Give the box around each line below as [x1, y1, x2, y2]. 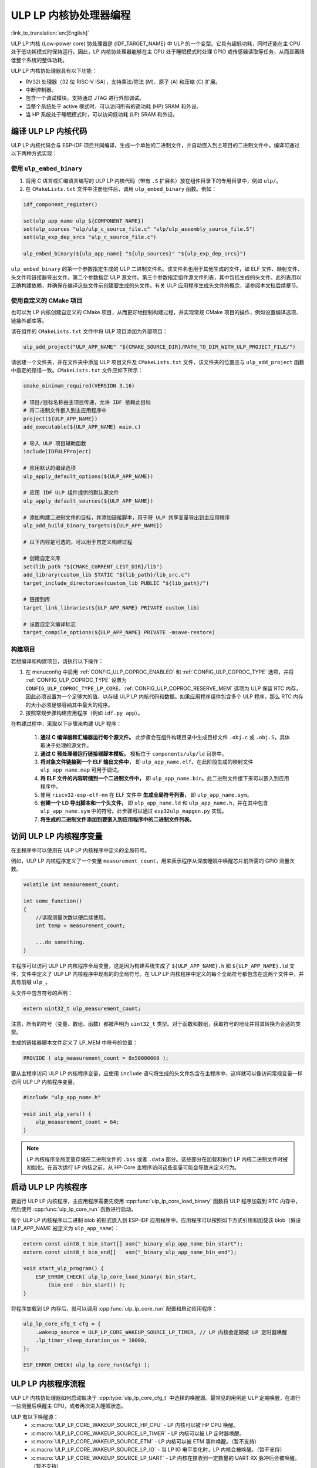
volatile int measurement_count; [23, 881, 120, 888]
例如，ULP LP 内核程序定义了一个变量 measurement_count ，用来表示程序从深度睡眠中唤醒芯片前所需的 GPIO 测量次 [11, 857, 295, 864]
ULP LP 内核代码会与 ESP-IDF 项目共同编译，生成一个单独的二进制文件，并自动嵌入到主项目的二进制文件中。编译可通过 [11, 142, 300, 149]
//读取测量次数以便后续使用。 [35, 914, 109, 921]
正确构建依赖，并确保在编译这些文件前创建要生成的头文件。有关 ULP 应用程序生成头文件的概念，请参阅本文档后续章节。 [11, 282, 302, 289]
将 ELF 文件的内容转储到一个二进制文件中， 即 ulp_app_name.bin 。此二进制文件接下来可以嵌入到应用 [40, 775, 290, 782]
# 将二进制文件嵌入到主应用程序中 [23, 407, 107, 414]
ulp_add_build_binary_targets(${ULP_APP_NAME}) [23, 522, 163, 528]
